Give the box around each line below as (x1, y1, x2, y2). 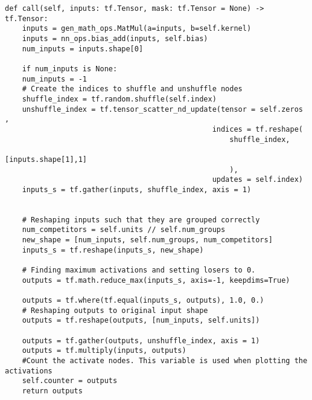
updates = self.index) (212, 175, 303, 184)
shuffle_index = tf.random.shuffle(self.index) (22, 94, 217, 103)
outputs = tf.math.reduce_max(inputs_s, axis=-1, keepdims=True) (22, 276, 290, 285)
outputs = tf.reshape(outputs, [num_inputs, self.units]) (22, 316, 260, 325)
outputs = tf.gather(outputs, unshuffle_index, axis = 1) (22, 336, 260, 345)
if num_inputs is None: (22, 64, 118, 73)
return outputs (22, 386, 83, 395)
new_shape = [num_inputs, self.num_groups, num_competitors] (22, 236, 273, 245)
